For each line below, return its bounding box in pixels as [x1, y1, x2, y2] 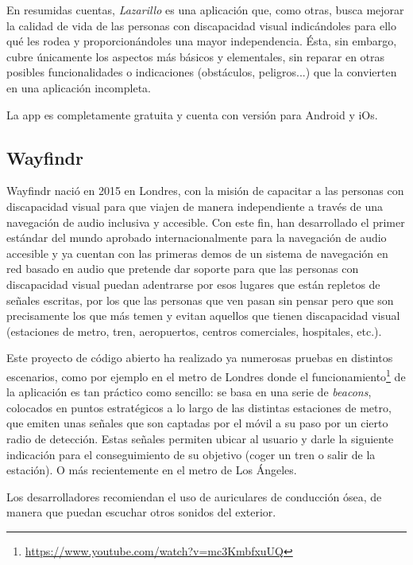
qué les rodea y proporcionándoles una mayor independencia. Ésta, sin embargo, [6, 33, 397, 49]
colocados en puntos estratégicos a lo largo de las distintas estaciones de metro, [6, 399, 392, 415]
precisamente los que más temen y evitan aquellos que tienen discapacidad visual [6, 307, 400, 324]
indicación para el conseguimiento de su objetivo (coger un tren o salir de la [6, 446, 376, 462]
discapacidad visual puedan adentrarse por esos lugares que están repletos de [6, 275, 380, 292]
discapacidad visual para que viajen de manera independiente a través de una [6, 197, 384, 214]
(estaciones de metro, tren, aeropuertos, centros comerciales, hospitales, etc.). [6, 322, 382, 339]
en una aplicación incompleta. [6, 79, 152, 95]
